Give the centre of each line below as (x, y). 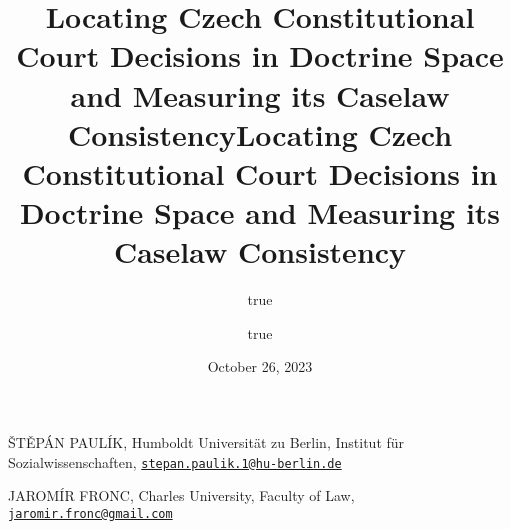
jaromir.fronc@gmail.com (90, 513)
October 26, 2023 (260, 366)
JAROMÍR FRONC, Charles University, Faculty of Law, (181, 495)
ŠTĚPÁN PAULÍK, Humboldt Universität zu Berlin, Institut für (206, 442)
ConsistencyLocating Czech (260, 133)
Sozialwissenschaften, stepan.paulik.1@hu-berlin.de (175, 461)
